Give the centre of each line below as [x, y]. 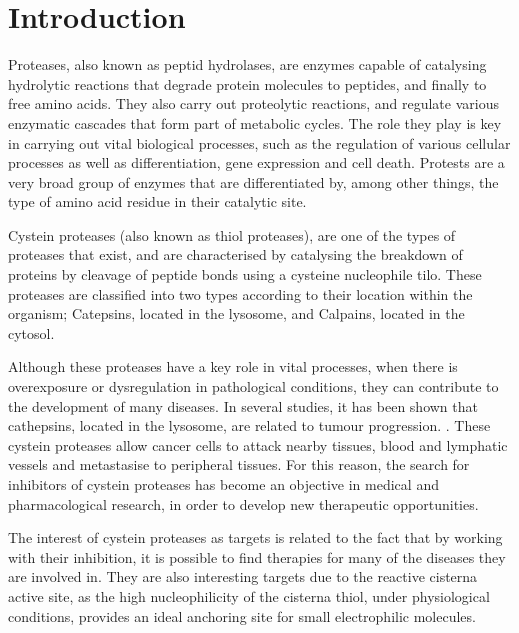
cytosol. [31, 332]
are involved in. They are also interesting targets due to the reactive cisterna [243, 576]
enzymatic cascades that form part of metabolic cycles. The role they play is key [255, 122]
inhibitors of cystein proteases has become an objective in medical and [223, 484]
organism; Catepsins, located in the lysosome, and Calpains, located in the [236, 313]
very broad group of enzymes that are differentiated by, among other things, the [253, 181]
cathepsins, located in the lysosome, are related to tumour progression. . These [249, 425]
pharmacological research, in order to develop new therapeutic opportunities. [243, 503]
